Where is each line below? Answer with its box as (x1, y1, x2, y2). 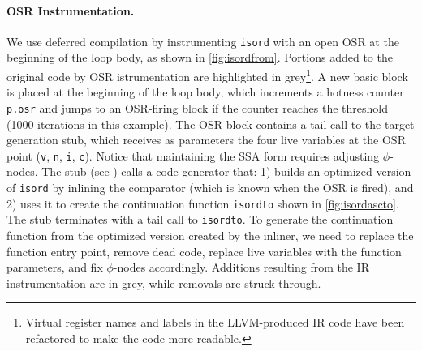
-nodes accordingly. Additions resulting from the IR (113, 259, 369, 276)
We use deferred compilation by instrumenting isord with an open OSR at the (6, 32, 399, 49)
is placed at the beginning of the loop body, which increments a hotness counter (6, 83, 404, 101)
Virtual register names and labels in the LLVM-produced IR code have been (25, 314, 405, 331)
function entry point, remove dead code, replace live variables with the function (6, 242, 402, 259)
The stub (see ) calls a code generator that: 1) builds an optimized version (41, 163, 411, 180)
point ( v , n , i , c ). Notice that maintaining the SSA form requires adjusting (6, 147, 380, 164)
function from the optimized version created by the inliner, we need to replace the (6, 226, 414, 243)
